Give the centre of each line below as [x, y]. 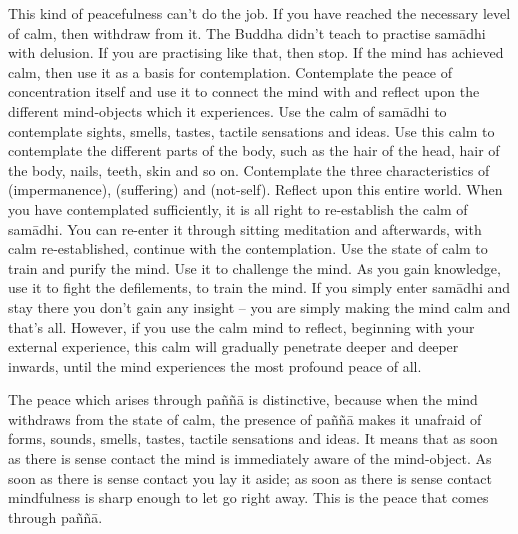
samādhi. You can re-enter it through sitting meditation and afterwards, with [245, 228]
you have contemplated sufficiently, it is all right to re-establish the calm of [238, 208]
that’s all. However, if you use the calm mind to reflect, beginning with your [241, 326]
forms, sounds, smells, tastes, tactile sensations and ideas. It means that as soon [253, 438]
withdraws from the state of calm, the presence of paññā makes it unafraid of [245, 418]
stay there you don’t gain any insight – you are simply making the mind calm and [259, 306]
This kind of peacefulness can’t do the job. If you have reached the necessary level [259, 13]
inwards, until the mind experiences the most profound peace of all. [215, 365]
